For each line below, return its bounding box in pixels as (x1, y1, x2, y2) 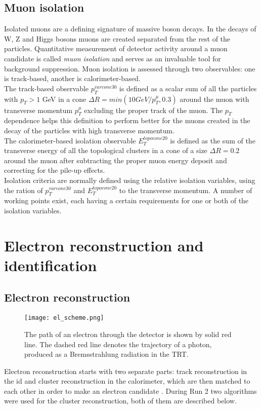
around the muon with (180, 93, 249, 104)
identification (4, 254, 97, 275)
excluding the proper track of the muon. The (84, 104, 223, 115)
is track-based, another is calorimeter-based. (4, 73, 141, 84)
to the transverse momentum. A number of (119, 184, 252, 195)
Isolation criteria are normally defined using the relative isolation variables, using (4, 174, 255, 185)
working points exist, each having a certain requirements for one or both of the (4, 195, 249, 206)
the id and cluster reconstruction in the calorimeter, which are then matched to (4, 376, 250, 386)
